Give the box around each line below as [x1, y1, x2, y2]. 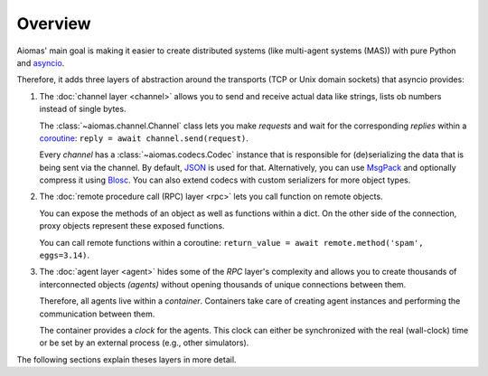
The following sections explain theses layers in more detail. [16, 353, 237, 365]
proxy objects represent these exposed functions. [39, 221, 225, 231]
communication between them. [39, 308, 155, 319]
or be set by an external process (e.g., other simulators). [39, 337, 249, 348]
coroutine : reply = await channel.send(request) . [39, 132, 249, 144]
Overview [16, 14, 91, 33]
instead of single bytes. [39, 104, 127, 115]
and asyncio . [16, 57, 65, 68]
